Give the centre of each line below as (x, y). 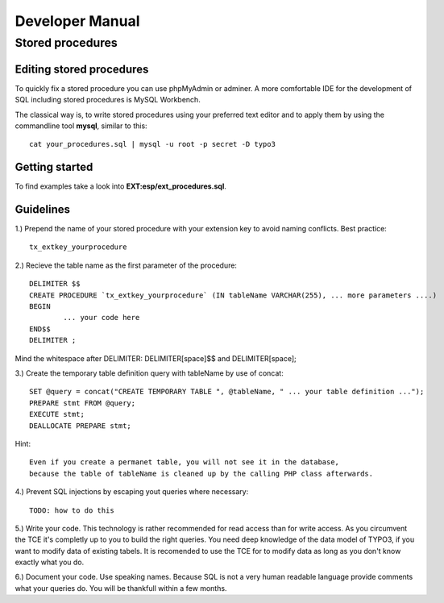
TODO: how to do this (72, 510)
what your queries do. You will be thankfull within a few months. (121, 588)
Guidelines (42, 209)
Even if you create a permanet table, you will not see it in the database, (185, 462)
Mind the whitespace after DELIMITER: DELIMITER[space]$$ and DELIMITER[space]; (156, 358)
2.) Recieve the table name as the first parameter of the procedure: (126, 265)
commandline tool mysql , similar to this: (81, 126)
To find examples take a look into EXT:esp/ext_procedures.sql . (121, 186)
